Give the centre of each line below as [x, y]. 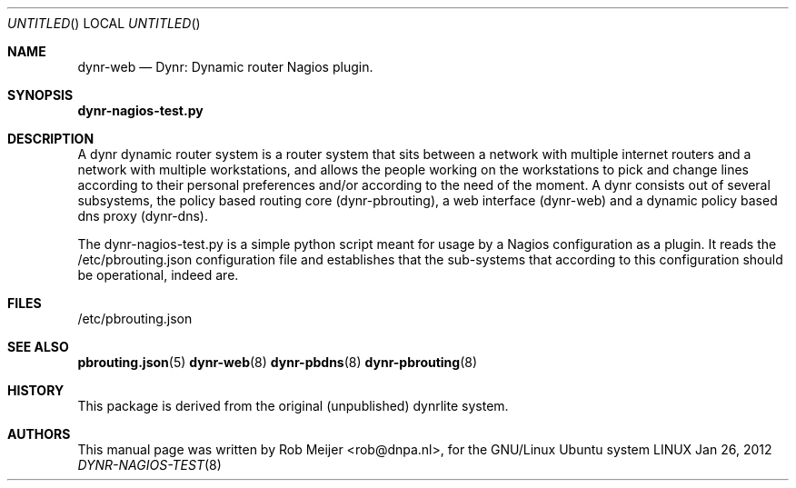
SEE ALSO [38, 347]
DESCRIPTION [51, 139]
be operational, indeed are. [158, 275]
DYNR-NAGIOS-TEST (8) [149, 465]
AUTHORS [39, 434]
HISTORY [36, 390]
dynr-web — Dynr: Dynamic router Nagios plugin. [225, 67]
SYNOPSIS [40, 95]
